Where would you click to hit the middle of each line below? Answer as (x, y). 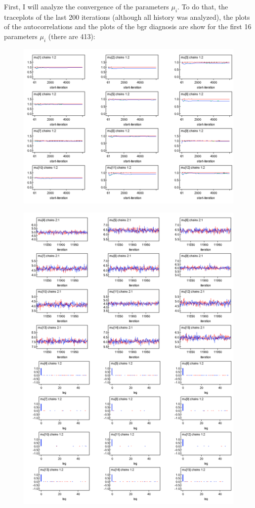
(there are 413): (72, 36)
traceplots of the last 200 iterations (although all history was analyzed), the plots (127, 17)
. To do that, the (203, 6)
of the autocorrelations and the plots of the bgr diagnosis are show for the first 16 (128, 26)
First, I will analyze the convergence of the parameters (86, 6)
